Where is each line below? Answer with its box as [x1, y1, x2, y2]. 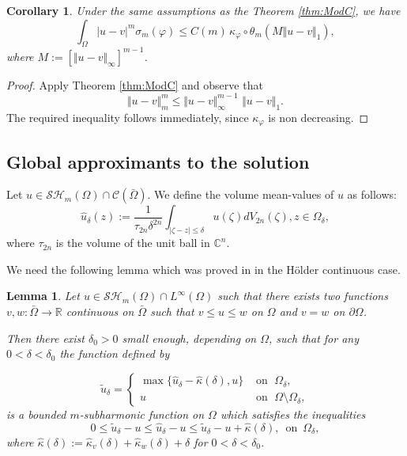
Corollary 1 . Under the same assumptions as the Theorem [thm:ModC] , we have [6, 2, 401, 18]
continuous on [66, 303, 134, 320]
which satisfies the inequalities [220, 405, 366, 422]
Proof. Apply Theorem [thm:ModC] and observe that [6, 76, 263, 93]
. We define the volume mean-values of [147, 186, 334, 203]
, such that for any [269, 329, 360, 346]
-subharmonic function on [79, 405, 205, 422]
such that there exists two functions [217, 287, 388, 304]
